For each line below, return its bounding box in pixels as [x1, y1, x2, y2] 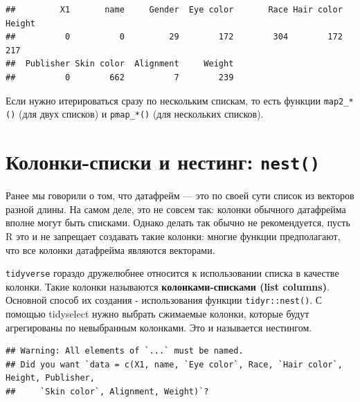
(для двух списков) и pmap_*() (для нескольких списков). [18, 107, 264, 121]
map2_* [323, 96, 354, 107]
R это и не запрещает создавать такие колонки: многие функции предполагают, [6, 228, 341, 243]
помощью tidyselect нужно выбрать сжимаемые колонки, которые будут [6, 307, 309, 320]
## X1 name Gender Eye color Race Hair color [6, 5, 343, 15]
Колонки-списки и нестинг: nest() [6, 147, 321, 176]
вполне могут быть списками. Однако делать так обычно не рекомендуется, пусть [6, 215, 350, 230]
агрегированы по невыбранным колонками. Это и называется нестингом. [6, 320, 312, 334]
